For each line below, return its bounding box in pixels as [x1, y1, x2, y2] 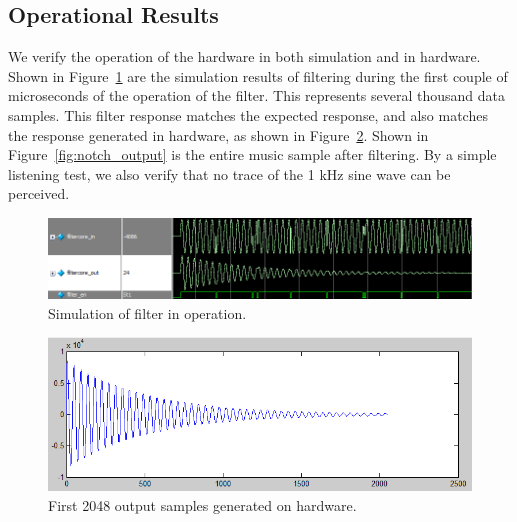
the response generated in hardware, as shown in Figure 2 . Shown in [8, 124, 429, 145]
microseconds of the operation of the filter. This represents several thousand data [8, 85, 505, 106]
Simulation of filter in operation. [48, 302, 247, 323]
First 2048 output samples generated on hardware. [48, 494, 357, 515]
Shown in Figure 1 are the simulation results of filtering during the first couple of [8, 65, 508, 86]
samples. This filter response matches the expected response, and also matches [8, 104, 488, 125]
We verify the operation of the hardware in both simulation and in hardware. [8, 46, 481, 67]
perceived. [8, 183, 70, 204]
